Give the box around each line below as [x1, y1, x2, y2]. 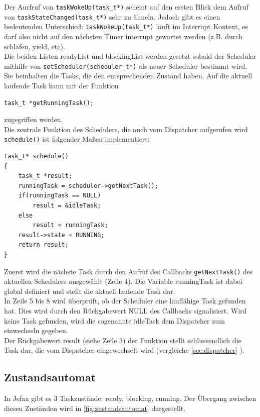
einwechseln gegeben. [4, 325, 68, 336]
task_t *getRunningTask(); [4, 99, 94, 107]
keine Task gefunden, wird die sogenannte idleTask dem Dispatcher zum [4, 315, 225, 326]
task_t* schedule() [4, 153, 69, 160]
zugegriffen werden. [4, 114, 63, 125]
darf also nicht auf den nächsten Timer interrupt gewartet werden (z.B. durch [4, 31, 242, 41]
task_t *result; [18, 172, 73, 180]
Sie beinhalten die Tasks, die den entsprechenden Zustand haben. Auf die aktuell [4, 70, 252, 81]
